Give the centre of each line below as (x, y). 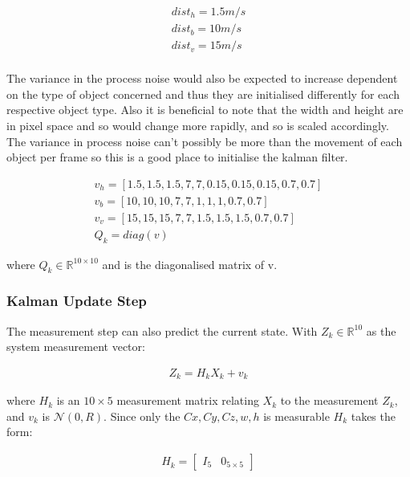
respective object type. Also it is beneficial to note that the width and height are (205, 110)
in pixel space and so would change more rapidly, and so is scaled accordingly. (198, 125)
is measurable (296, 416)
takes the (373, 416)
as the (381, 330)
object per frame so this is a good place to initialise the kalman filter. (177, 157)
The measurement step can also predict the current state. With (162, 330)
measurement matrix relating (188, 400)
